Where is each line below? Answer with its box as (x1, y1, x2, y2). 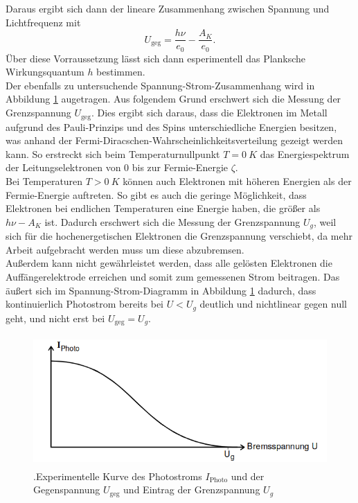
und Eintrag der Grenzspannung (123, 482, 260, 497)
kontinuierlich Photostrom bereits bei (6, 297, 163, 311)
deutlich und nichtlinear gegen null (199, 297, 347, 311)
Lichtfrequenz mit (6, 15, 81, 29)
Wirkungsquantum (6, 64, 84, 79)
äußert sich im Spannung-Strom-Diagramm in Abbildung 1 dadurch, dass (6, 283, 316, 297)
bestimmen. (96, 64, 145, 79)
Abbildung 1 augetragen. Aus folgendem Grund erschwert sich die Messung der (6, 91, 341, 106)
